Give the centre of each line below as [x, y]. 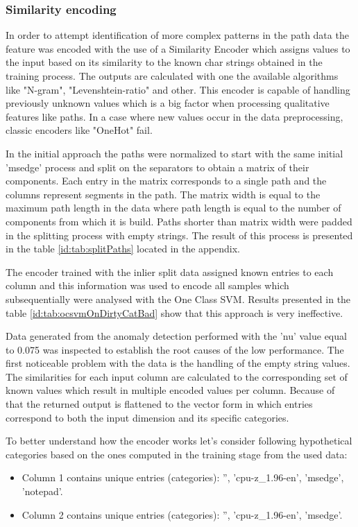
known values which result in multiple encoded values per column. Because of [170, 390]
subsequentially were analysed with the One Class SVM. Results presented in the [178, 299]
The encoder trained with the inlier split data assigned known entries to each [170, 271]
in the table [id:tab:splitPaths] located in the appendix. [123, 249]
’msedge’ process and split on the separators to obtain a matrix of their [157, 167]
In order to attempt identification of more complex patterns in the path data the [177, 35]
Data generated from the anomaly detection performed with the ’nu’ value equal [176, 336]
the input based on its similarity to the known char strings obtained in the [164, 62]
